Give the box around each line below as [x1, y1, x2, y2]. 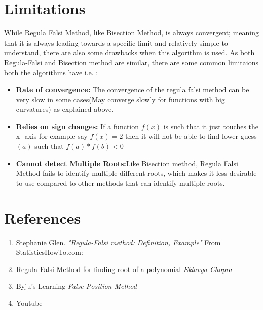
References [4, 207, 81, 228]
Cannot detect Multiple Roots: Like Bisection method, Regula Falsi [16, 158, 238, 168]
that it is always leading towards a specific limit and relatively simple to [4, 37, 228, 48]
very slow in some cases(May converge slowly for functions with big [16, 94, 225, 104]
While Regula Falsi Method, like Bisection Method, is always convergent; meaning [4, 27, 259, 38]
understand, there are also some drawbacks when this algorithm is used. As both [4, 47, 255, 58]
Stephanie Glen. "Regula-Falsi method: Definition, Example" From [16, 237, 221, 247]
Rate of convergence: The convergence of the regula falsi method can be [16, 84, 249, 95]
